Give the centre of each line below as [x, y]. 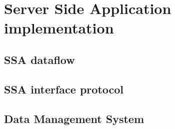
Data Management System [74, 118]
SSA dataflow [39, 59]
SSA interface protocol [64, 89]
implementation [59, 28]
